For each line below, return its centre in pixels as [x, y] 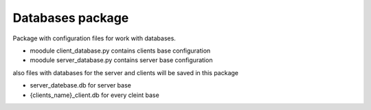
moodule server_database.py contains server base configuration [121, 60]
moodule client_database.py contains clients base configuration [120, 51]
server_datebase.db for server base [81, 85]
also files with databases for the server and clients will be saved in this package [126, 72]
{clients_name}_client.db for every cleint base [94, 95]
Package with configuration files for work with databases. [94, 38]
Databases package [71, 18]
